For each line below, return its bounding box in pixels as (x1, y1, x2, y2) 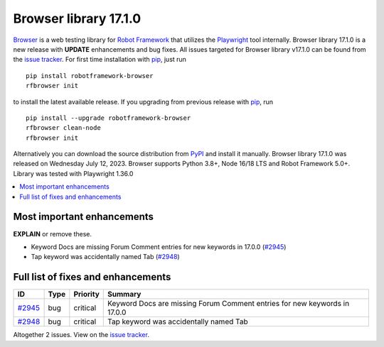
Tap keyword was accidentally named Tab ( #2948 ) (31, 253, 181, 261)
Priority (73, 290, 100, 299)
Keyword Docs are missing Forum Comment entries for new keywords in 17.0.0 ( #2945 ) (31, 242, 287, 251)
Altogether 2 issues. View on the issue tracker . (13, 331, 149, 339)
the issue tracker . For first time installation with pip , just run (13, 55, 186, 64)
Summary (107, 290, 142, 299)
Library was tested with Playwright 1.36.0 (13, 169, 134, 177)
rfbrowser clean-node (26, 124, 101, 132)
